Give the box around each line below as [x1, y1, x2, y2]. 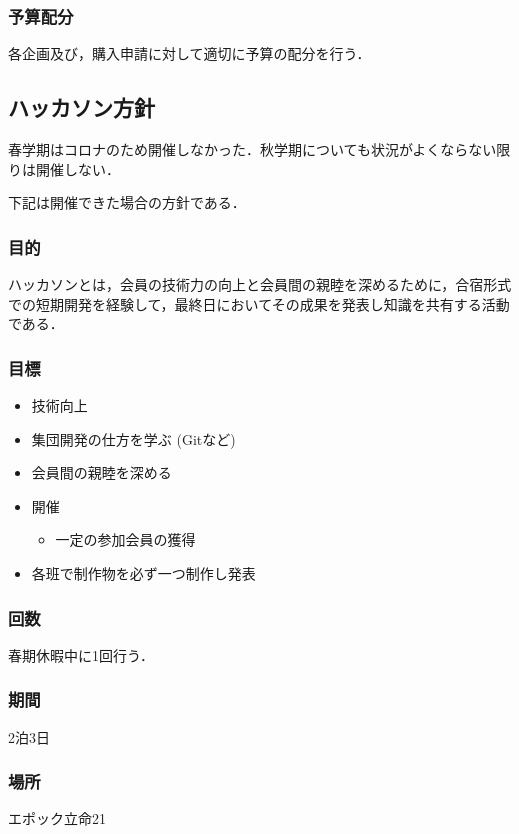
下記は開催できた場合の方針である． [8, 192, 246, 213]
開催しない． [35, 158, 120, 179]
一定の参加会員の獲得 [55, 529, 196, 550]
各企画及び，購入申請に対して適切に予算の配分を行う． [8, 43, 371, 64]
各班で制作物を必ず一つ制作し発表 [31, 562, 256, 583]
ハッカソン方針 [8, 92, 155, 123]
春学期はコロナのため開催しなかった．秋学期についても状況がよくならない [8, 139, 497, 160]
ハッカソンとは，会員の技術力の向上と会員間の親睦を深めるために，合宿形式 [8, 274, 512, 295]
